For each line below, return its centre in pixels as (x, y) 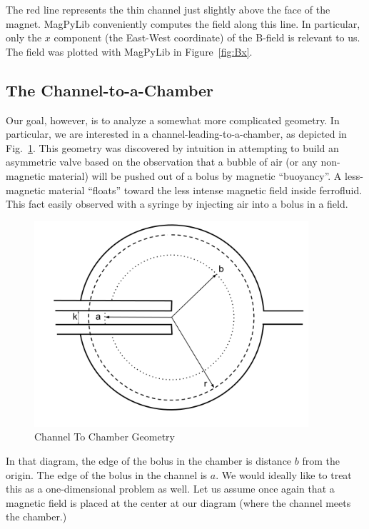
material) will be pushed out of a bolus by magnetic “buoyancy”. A (195, 175)
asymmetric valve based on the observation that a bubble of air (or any (162, 162)
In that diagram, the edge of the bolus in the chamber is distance (149, 460)
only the (24, 37)
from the (321, 460)
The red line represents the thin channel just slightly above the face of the (168, 9)
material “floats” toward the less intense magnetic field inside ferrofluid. (205, 190)
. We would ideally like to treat (284, 474)
